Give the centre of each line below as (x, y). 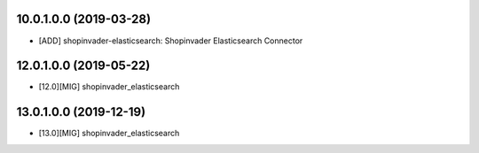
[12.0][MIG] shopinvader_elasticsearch (109, 87)
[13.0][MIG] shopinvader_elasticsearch (109, 134)
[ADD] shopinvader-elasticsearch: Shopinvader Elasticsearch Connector (171, 41)
